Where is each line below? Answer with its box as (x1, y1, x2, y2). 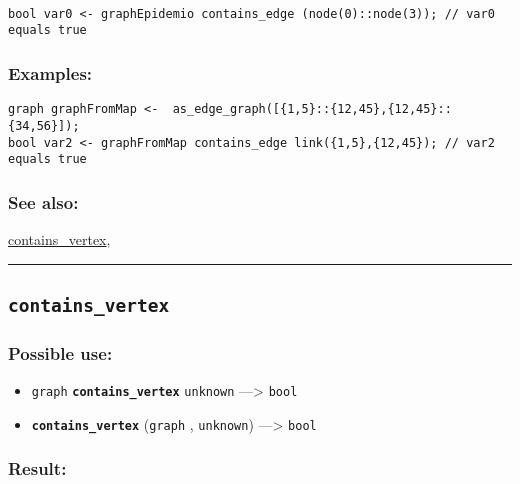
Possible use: (8, 340, 113, 365)
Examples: (8, 60, 93, 85)
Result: (8, 456, 67, 481)
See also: (8, 189, 79, 214)
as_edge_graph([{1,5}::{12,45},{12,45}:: (172, 102, 452, 117)
